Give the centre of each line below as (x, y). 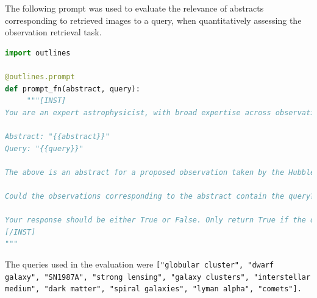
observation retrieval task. (53, 32)
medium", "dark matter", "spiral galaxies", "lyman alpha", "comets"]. (153, 289)
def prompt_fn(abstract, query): (73, 89)
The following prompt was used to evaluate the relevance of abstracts (134, 8)
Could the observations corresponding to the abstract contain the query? (160, 196)
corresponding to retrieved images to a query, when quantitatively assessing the (153, 20)
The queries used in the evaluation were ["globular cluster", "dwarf (140, 264)
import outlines (38, 53)
